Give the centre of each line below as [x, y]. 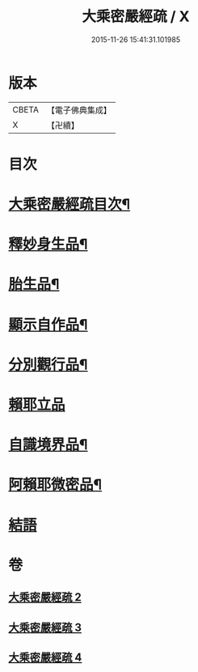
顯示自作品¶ [48, 324]
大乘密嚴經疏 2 [45, 597]
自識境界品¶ [48, 445]
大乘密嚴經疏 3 [45, 627]
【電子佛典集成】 [79, 110]
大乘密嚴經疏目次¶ [70, 204]
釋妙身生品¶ [48, 245]
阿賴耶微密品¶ [55, 485]
